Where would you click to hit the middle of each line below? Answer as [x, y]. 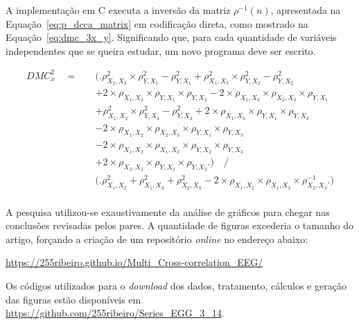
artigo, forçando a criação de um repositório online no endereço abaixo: [157, 239]
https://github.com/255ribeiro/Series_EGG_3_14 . [115, 313]
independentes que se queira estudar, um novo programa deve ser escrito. [161, 50]
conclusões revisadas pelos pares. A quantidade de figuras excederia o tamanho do [179, 225]
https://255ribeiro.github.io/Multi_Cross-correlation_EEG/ [134, 262]
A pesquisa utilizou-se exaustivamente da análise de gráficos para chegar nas [168, 211]
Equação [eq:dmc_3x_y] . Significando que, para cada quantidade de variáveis [171, 37]
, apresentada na [306, 10]
